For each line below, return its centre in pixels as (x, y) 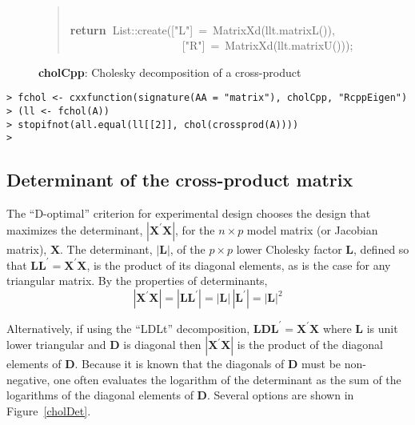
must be (321, 364)
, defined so (381, 249)
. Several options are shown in (280, 395)
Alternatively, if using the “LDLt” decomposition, (128, 328)
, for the (195, 229)
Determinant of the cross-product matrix (180, 180)
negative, (28, 379)
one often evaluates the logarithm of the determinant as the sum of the (227, 379)
